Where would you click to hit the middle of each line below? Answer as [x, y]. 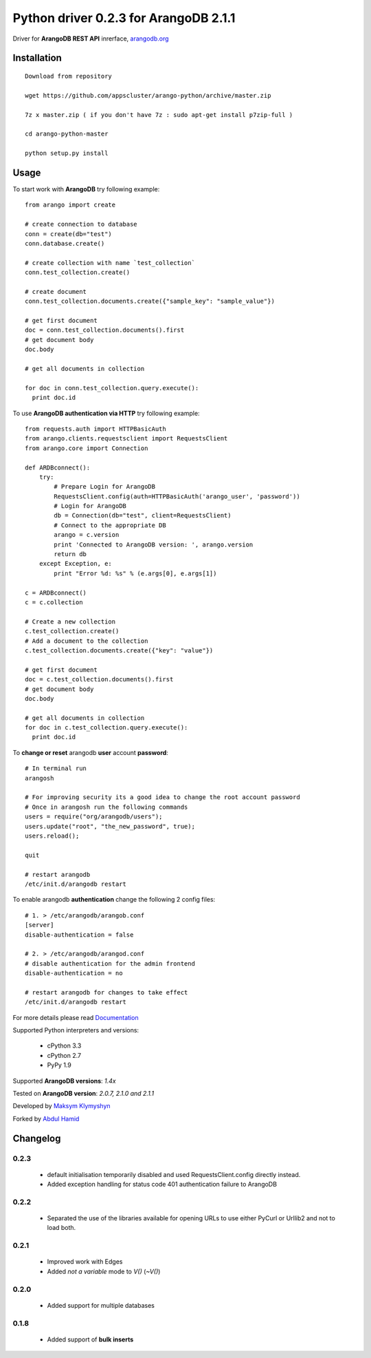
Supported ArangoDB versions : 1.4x [64, 1081]
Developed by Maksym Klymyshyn [61, 1106]
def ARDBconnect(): [58, 467]
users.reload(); [52, 836]
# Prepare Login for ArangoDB [105, 487]
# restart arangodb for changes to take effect [106, 992]
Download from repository [69, 76]
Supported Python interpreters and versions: [76, 1030]
